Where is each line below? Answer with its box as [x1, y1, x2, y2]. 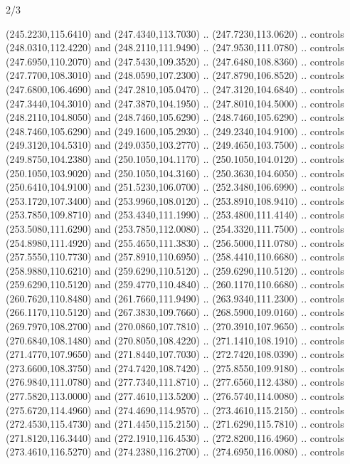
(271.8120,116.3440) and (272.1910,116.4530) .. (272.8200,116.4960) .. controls [6, 430, 344, 445]
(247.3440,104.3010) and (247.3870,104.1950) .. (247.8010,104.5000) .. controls [6, 95, 344, 110]
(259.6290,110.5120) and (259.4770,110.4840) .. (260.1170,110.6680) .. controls [6, 277, 344, 292]
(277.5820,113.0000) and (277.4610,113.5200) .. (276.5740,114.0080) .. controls [6, 389, 344, 404]
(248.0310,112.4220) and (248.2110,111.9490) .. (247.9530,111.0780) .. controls [6, 40, 344, 55]
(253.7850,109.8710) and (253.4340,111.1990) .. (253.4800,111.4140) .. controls [6, 207, 344, 222]
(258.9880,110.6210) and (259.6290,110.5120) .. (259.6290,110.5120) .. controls [6, 263, 344, 278]
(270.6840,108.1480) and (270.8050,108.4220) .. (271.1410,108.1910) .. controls [6, 332, 344, 347]
